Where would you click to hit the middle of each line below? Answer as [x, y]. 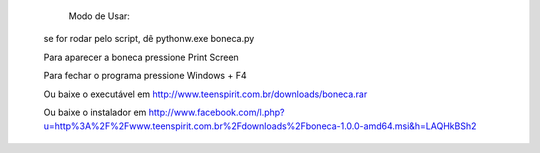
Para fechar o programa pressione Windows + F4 [145, 76]
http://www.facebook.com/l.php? [216, 112]
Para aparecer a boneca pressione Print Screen [141, 57]
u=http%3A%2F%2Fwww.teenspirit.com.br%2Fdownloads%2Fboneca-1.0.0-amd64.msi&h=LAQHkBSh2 [260, 126]
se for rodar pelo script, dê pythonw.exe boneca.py [149, 39]
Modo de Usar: [99, 16]
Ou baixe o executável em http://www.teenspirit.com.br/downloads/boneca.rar [205, 94]
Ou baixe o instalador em [95, 112]
